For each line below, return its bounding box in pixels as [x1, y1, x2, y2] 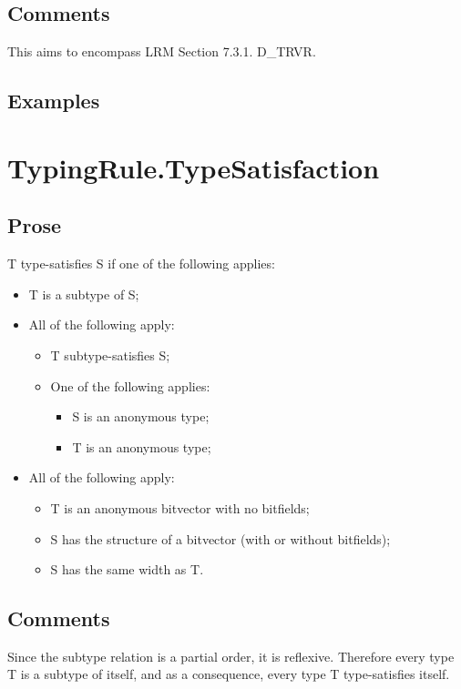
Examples [7, 86, 100, 115]
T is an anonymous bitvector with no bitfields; [50, 498, 310, 517]
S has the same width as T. [50, 560, 204, 579]
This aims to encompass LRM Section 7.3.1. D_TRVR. [7, 42, 316, 61]
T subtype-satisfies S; [50, 345, 170, 364]
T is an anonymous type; [72, 437, 211, 456]
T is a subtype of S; [28, 284, 139, 303]
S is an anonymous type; [72, 407, 210, 426]
